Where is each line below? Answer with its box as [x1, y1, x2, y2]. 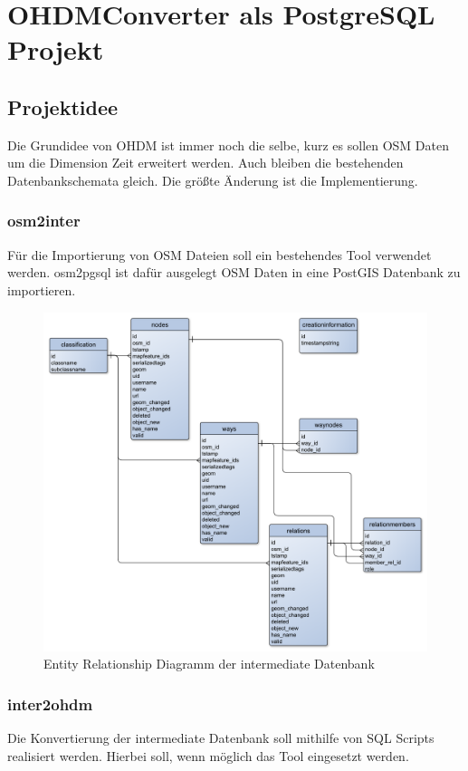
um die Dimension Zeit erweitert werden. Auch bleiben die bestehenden [7, 153, 404, 172]
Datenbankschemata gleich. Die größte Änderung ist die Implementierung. [7, 170, 418, 189]
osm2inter [7, 209, 81, 232]
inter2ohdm [7, 692, 93, 715]
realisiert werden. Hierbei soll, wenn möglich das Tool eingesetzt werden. [7, 746, 409, 765]
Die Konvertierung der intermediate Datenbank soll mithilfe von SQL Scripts [7, 728, 435, 747]
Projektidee [7, 92, 119, 120]
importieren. [7, 280, 76, 299]
